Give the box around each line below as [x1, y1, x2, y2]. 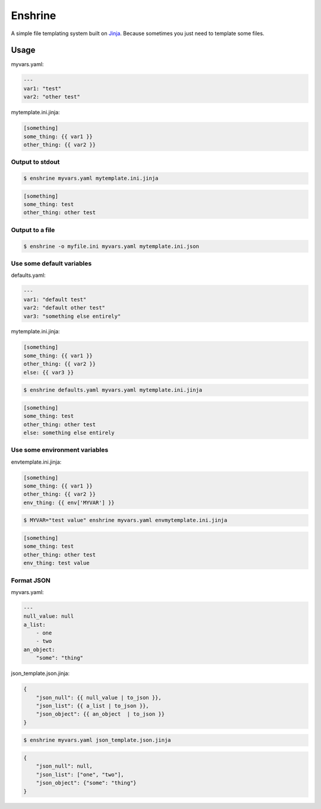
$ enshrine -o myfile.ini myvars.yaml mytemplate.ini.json [23, 243, 199, 249]
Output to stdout [11, 158, 60, 166]
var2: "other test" [23, 93, 80, 101]
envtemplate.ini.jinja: [11, 458, 62, 466]
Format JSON [11, 576, 51, 585]
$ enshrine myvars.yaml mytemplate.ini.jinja [23, 175, 159, 182]
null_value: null [23, 613, 74, 620]
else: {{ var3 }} [23, 369, 74, 376]
